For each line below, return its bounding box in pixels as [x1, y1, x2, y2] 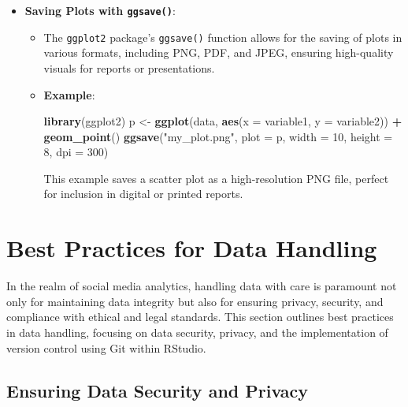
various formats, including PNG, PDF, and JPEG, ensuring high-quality [43, 44, 394, 61]
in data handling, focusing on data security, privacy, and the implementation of [6, 323, 388, 340]
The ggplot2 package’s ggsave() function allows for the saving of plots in [43, 28, 402, 45]
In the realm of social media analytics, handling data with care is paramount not [6, 278, 397, 294]
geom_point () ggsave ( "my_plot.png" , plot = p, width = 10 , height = [43, 128, 393, 144]
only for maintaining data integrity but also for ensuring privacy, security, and [6, 293, 384, 309]
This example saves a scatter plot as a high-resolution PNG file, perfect [43, 170, 389, 186]
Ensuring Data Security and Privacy [6, 378, 309, 402]
